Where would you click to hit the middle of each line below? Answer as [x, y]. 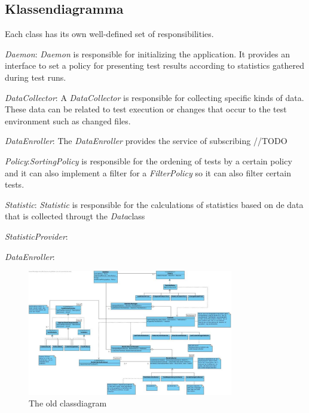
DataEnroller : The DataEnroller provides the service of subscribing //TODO [146, 141]
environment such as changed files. [68, 120]
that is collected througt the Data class [75, 216]
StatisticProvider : [36, 236]
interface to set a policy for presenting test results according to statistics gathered [154, 65]
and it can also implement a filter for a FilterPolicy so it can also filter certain [148, 172]
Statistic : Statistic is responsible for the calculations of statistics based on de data [154, 204]
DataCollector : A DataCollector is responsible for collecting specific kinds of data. [154, 97]
